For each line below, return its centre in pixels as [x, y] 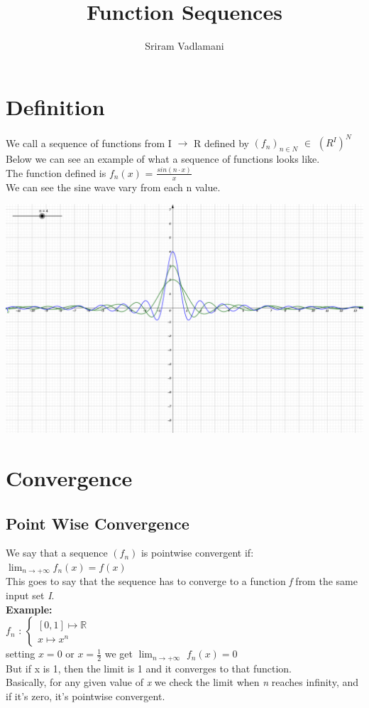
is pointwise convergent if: [197, 553]
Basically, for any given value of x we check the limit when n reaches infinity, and [182, 682]
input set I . [30, 595]
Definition [55, 106]
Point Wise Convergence [98, 523]
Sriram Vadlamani [184, 46]
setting [21, 654]
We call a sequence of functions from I [89, 143]
